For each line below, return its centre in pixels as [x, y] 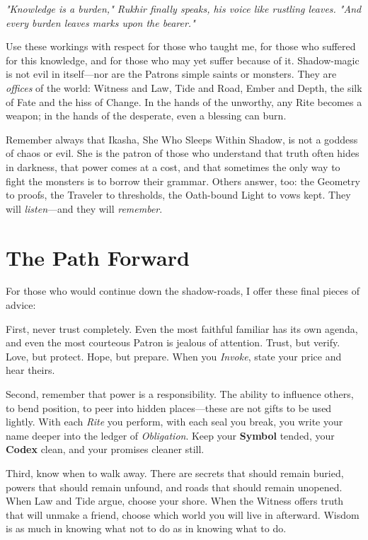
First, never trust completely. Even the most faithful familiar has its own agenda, [182, 328]
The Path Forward [98, 257]
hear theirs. [30, 370]
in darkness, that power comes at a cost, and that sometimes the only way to [173, 166]
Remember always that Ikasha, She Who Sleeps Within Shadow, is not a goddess [182, 139]
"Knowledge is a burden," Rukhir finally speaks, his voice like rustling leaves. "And [184, 8]
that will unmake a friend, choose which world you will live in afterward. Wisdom [183, 514]
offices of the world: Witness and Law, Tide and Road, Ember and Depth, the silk [184, 87]
